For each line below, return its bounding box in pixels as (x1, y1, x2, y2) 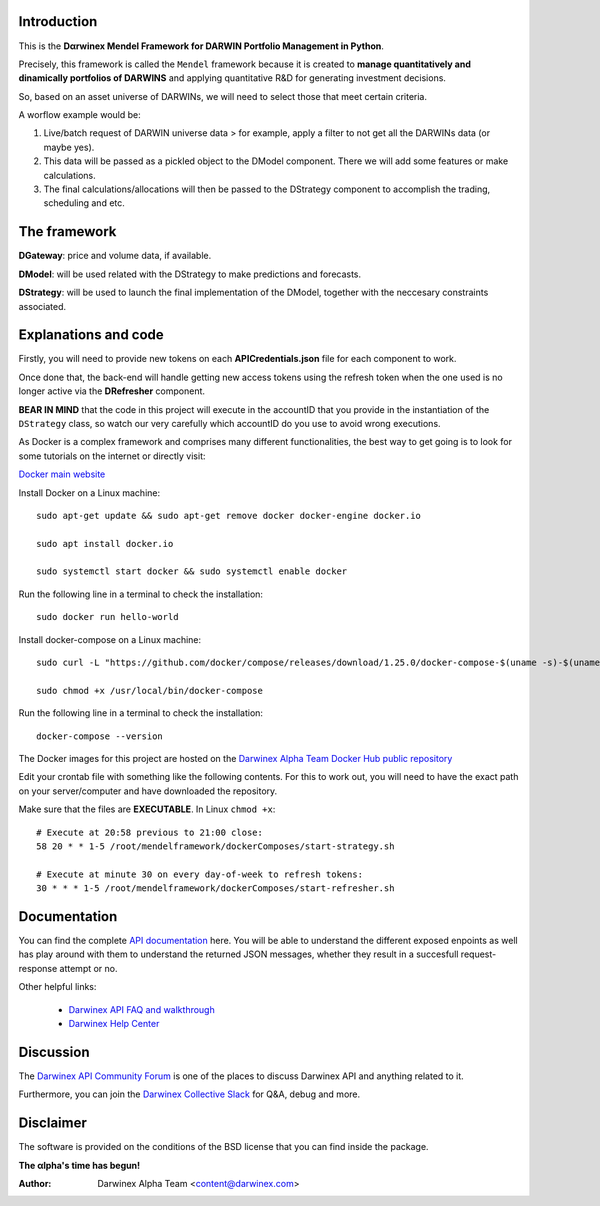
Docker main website (18, 468, 106, 480)
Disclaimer (18, 1115, 87, 1132)
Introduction (18, 13, 98, 30)
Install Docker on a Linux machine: (18, 486, 160, 499)
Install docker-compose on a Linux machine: (18, 633, 202, 645)
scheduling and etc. (43, 197, 125, 209)
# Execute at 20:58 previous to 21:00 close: (36, 826, 264, 838)
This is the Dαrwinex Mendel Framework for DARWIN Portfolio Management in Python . (18, 40, 385, 52)
